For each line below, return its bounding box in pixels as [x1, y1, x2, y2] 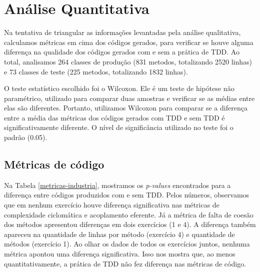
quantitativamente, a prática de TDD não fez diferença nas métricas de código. [4, 258, 246, 268]
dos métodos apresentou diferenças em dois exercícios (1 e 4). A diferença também [4, 219, 256, 229]
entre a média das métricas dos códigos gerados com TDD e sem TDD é [4, 112, 225, 122]
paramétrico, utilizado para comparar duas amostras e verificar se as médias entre [4, 92, 255, 103]
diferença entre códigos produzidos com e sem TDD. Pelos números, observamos [4, 189, 249, 200]
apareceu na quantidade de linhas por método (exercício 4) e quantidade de [4, 228, 235, 239]
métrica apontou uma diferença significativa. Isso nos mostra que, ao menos [4, 248, 235, 259]
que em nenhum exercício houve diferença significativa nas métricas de [4, 199, 219, 210]
